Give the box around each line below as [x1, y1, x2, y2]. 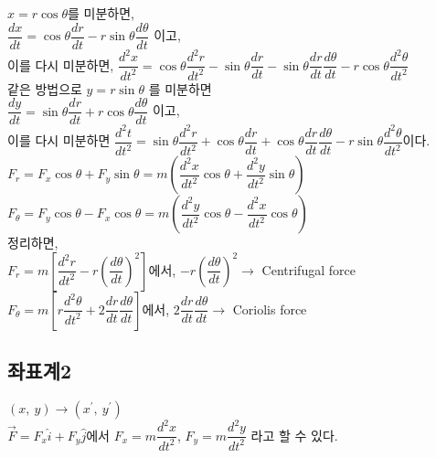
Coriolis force [232, 299, 307, 318]
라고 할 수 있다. [250, 425, 338, 444]
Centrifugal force [261, 260, 356, 279]
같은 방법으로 [7, 79, 82, 98]
